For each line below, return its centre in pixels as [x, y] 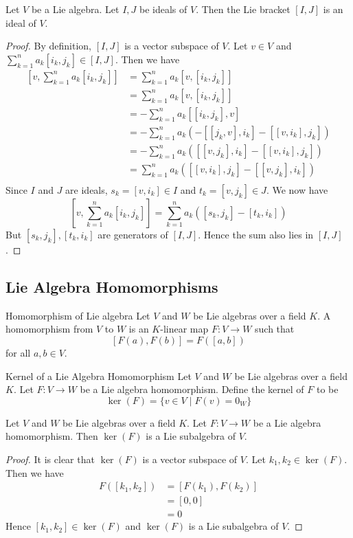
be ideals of [163, 9]
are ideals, [87, 190]
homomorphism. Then [52, 436]
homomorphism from [49, 329]
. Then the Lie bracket [243, 9]
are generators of [133, 234]
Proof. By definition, [48, 46]
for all [18, 352]
